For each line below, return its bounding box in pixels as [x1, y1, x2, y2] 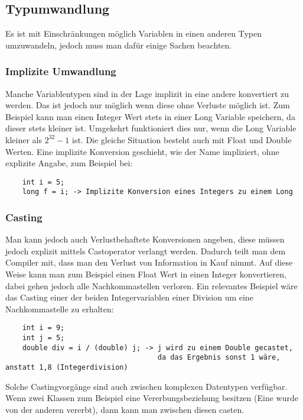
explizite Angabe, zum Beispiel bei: [5, 157, 133, 169]
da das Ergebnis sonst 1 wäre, [157, 353, 281, 362]
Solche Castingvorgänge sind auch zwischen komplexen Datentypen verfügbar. [5, 380, 288, 392]
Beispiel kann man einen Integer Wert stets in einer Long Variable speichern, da [5, 110, 295, 122]
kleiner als [5, 133, 42, 146]
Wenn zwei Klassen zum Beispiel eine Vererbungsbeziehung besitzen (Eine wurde [5, 392, 298, 404]
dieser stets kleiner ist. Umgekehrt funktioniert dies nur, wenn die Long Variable [5, 122, 297, 134]
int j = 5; [22, 334, 65, 343]
